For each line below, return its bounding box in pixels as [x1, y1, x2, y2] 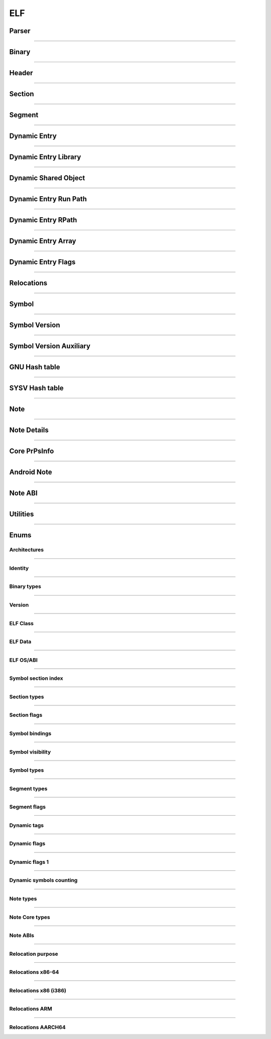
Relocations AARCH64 [9, 1023, 66, 1030]
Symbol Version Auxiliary [9, 342, 90, 351]
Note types [9, 896, 37, 902]
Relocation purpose [9, 950, 59, 957]
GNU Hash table [9, 363, 60, 371]
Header [9, 69, 33, 77]
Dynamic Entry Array [9, 237, 76, 245]
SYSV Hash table [9, 384, 64, 392]
